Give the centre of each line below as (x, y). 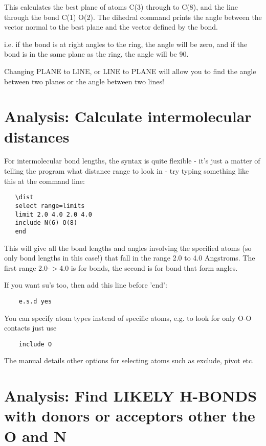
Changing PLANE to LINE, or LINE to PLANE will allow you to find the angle (130, 71)
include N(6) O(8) (46, 223)
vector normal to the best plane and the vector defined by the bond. (111, 27)
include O (35, 344)
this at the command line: (45, 181)
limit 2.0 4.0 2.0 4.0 (53, 214)
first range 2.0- (27, 267)
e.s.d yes (35, 301)
